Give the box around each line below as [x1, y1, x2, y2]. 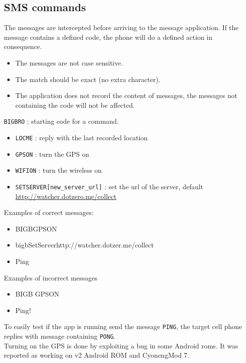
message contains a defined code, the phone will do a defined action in [4, 32, 213, 42]
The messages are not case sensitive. [15, 57, 123, 67]
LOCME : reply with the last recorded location [15, 132, 148, 143]
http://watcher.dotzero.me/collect [15, 191, 116, 201]
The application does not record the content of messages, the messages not [15, 90, 237, 100]
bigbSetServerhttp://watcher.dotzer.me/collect [15, 240, 154, 250]
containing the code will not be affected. [15, 99, 135, 110]
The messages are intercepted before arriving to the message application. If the [4, 22, 239, 33]
